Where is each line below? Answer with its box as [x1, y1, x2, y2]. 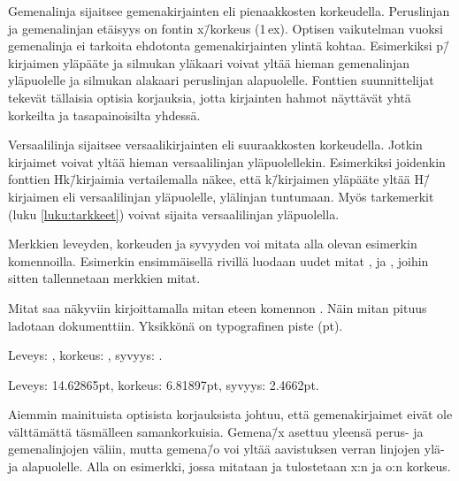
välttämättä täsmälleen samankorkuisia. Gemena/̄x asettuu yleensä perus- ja [8, 422, 424, 440]
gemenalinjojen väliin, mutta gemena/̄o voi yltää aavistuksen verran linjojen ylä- [8, 439, 445, 458]
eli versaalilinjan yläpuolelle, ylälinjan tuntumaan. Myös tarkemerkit [63, 187, 434, 205]
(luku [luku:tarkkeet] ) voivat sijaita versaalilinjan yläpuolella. [8, 204, 340, 223]
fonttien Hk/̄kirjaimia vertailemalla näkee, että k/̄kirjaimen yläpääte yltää [8, 170, 410, 188]
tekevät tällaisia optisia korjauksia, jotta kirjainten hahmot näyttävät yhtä [8, 88, 411, 106]
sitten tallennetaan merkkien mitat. [8, 269, 201, 287]
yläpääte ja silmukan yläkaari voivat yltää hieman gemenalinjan [63, 53, 410, 72]
